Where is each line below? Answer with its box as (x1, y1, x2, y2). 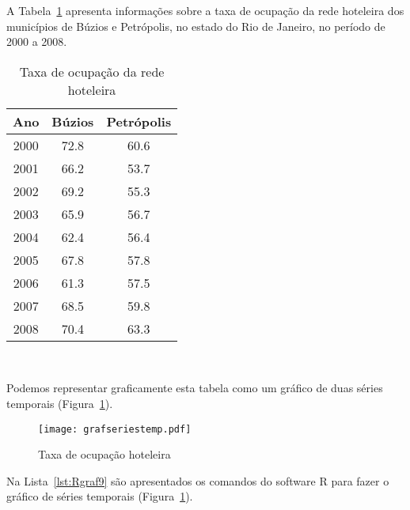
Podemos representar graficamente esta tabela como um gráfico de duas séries (6, 380, 383, 396)
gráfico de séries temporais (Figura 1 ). (6, 488, 193, 504)
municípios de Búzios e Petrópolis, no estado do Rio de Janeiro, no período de (6, 17, 385, 34)
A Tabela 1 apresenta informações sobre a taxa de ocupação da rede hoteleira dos (6, 2, 404, 18)
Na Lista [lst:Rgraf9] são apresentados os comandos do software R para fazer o (6, 472, 389, 489)
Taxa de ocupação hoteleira (38, 446, 171, 463)
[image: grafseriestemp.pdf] (38, 423, 192, 435)
